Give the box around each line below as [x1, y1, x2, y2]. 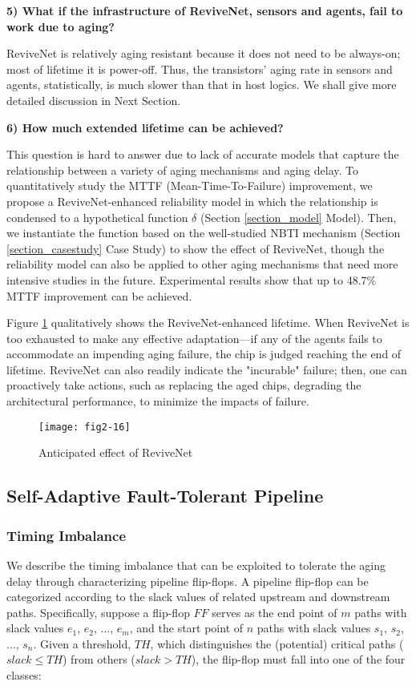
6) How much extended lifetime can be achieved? [6, 119, 284, 135]
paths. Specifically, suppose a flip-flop [6, 603, 190, 620]
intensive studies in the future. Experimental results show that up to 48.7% [6, 271, 377, 288]
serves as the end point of [212, 603, 337, 620]
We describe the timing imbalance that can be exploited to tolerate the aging [6, 556, 386, 573]
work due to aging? [6, 18, 115, 34]
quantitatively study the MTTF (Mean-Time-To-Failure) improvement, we [6, 177, 373, 194]
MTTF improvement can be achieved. [6, 287, 192, 304]
